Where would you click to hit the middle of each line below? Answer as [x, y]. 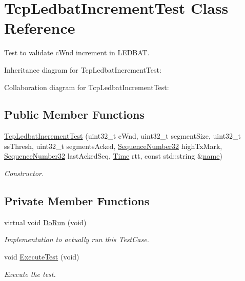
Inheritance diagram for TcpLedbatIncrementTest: [83, 69]
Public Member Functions [74, 114]
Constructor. [24, 173]
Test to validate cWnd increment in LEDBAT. [77, 52]
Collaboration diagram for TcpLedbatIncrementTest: [87, 87]
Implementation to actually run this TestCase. [77, 239]
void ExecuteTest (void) [42, 257]
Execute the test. [30, 274]
